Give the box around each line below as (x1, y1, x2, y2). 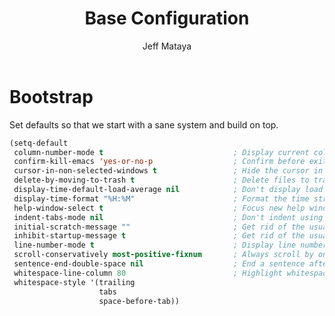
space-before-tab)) (98, 296, 181, 306)
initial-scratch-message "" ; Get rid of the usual (13, 222, 332, 232)
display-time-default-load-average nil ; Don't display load (13, 185, 324, 195)
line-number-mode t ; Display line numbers (13, 240, 332, 251)
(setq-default (9, 138, 69, 148)
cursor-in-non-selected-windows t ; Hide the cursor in (13, 166, 324, 176)
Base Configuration (84, 7, 250, 30)
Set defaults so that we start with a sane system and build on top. (9, 118, 279, 131)
